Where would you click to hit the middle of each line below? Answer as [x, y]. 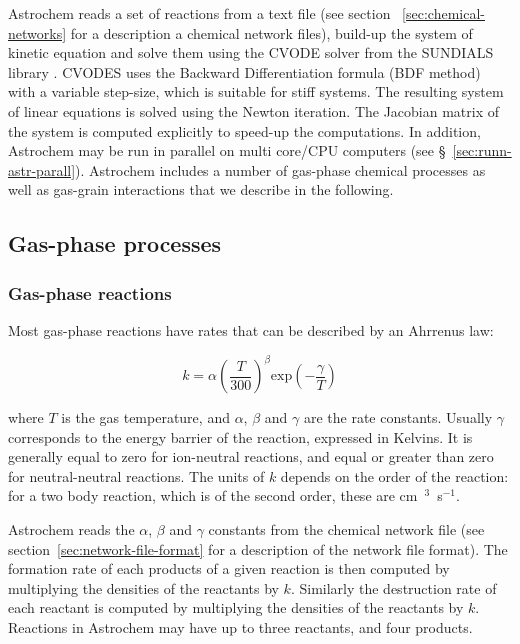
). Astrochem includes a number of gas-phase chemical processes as [280, 169]
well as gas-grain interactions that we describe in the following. [201, 189]
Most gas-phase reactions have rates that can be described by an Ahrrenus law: [251, 329]
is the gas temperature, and [145, 417]
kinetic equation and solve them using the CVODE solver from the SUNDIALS [251, 52]
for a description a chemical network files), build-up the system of [271, 32]
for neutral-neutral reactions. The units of [136, 475]
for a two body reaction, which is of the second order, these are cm [213, 495]
